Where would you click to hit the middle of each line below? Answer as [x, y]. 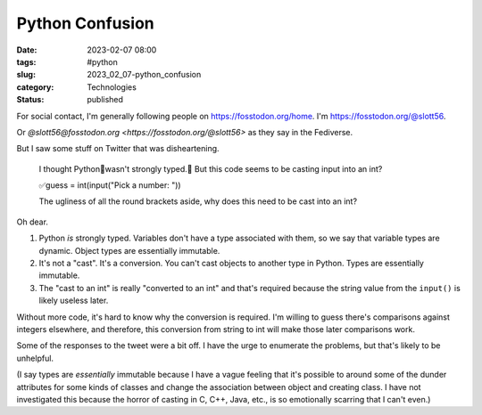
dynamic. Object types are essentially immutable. [129, 250]
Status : [30, 100]
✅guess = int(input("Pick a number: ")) [110, 185]
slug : [26, 75]
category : [35, 87]
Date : [27, 50]
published [105, 100]
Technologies [112, 87]
